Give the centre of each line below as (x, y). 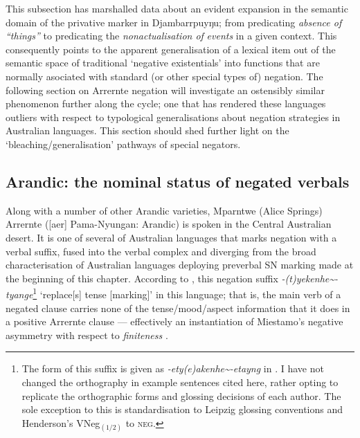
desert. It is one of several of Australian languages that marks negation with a (171, 237)
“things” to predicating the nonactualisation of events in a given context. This (171, 36)
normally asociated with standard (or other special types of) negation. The (164, 76)
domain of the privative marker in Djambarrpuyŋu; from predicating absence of (174, 22)
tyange (19, 294)
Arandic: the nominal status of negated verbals (178, 181)
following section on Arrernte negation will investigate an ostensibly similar (165, 90)
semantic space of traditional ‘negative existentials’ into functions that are (163, 63)
